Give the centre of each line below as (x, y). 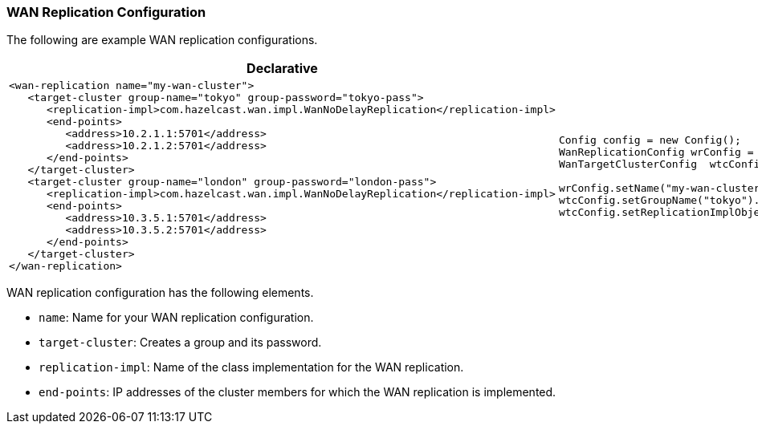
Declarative (282, 69)
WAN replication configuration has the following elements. (160, 293)
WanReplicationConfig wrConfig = (656, 152)
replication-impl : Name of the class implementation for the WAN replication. (251, 367)
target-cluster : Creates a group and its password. (180, 343)
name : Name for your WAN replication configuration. (176, 318)
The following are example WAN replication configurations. (162, 40)
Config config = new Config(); (650, 140)
